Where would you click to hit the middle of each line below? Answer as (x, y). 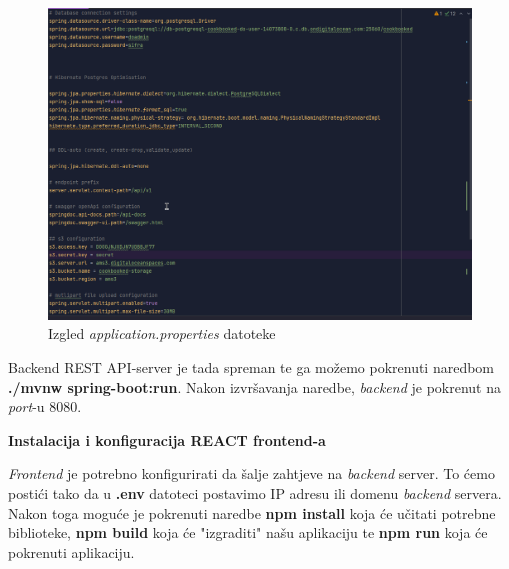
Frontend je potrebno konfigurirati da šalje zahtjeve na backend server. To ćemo (251, 473)
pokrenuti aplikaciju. (71, 551)
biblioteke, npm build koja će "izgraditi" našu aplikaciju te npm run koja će (248, 532)
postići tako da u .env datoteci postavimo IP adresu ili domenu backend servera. (255, 492)
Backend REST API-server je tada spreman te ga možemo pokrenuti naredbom (251, 366)
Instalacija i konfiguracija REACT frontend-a (167, 439)
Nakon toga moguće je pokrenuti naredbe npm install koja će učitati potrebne (252, 512)
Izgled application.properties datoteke (162, 333)
